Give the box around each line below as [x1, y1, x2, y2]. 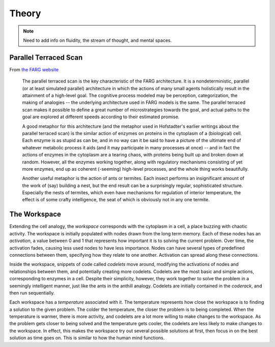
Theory [9, 8, 41, 19]
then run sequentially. [9, 289, 55, 296]
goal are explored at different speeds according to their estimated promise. [22, 114, 180, 120]
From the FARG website [9, 66, 59, 72]
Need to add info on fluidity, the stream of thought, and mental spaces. [23, 37, 172, 43]
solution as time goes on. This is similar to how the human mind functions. [9, 335, 165, 341]
